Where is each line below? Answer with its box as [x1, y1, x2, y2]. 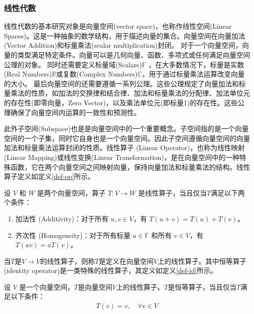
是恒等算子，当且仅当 [168, 281, 237, 292]
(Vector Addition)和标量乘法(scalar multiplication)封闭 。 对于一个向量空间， [4, 40, 242, 50]
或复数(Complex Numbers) [56, 69, 138, 79]
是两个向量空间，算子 [37, 187, 106, 197]
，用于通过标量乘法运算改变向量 [142, 69, 245, 79]
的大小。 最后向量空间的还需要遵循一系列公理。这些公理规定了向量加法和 [4, 78, 239, 88]
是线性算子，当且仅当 [138, 187, 207, 197]
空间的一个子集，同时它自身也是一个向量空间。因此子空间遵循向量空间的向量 [4, 133, 250, 143]
